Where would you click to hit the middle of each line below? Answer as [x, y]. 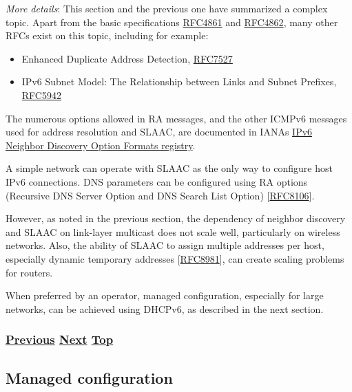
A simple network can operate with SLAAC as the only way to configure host [169, 168]
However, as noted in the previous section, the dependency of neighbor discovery [176, 218]
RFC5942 [41, 95]
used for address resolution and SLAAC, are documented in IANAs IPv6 [159, 132]
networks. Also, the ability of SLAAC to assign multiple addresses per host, [165, 245]
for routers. [29, 272]
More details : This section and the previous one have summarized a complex [167, 8]
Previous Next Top [60, 339]
